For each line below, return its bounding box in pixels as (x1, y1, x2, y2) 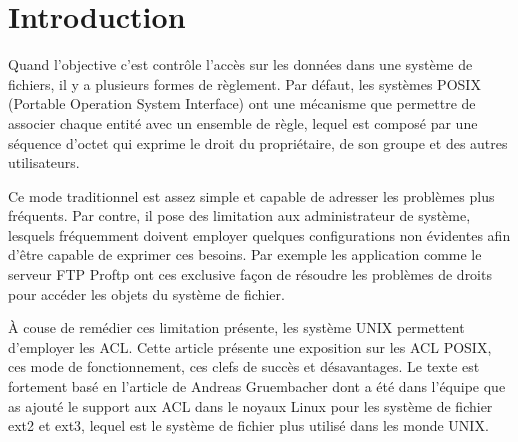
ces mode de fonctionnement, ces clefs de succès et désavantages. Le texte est (8, 356, 480, 377)
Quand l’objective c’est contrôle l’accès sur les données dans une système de (8, 54, 473, 75)
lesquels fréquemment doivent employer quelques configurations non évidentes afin (8, 224, 511, 245)
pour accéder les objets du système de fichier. (8, 283, 285, 304)
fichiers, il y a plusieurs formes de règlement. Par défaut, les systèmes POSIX (8, 73, 481, 94)
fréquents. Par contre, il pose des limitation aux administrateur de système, (8, 205, 471, 226)
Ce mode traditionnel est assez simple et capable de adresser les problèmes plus (8, 185, 495, 206)
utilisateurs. (8, 152, 80, 173)
